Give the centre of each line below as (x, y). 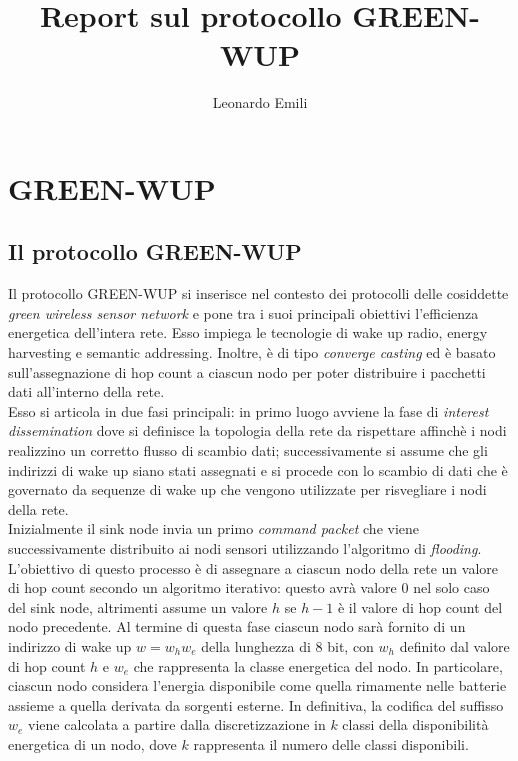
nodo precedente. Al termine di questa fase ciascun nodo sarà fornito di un (237, 626)
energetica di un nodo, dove (92, 743)
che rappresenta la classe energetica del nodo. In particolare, (318, 665)
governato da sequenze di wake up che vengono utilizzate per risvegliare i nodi (247, 489)
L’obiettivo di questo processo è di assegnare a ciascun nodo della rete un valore (253, 567)
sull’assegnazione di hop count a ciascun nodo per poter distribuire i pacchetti (247, 371)
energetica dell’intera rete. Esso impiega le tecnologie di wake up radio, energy (248, 332)
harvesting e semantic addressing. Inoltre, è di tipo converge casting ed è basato (252, 352)
